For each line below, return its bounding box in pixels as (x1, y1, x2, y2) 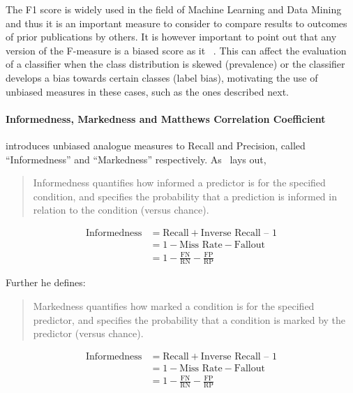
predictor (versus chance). (33, 326, 144, 341)
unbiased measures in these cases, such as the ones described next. (6, 84, 289, 98)
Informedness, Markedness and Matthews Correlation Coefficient (6, 111, 326, 126)
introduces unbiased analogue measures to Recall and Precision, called (6, 138, 306, 152)
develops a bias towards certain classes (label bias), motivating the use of (6, 70, 318, 84)
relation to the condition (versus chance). (33, 202, 209, 217)
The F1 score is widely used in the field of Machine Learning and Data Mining (6, 2, 342, 16)
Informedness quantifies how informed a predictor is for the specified (33, 175, 326, 190)
